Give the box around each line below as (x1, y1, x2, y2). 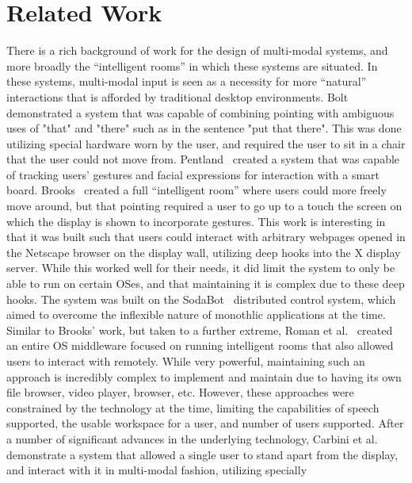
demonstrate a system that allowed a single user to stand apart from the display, (6, 446, 399, 462)
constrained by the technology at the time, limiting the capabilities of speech (6, 399, 380, 416)
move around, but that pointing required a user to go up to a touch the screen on (6, 197, 402, 214)
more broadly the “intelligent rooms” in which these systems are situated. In (6, 57, 378, 74)
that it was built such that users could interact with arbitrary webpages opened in (6, 228, 406, 245)
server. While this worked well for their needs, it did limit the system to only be (6, 259, 395, 276)
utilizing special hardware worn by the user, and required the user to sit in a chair (6, 135, 406, 151)
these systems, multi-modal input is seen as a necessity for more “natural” (6, 73, 367, 90)
